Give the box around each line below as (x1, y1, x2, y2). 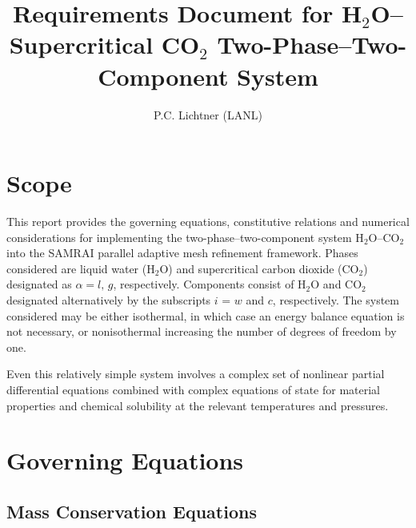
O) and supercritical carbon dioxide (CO (159, 260, 359, 276)
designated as (6, 276, 72, 292)
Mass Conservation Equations (6, 498, 257, 523)
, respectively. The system (272, 292, 399, 308)
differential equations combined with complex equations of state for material (6, 381, 381, 397)
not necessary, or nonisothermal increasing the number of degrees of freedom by (6, 323, 397, 340)
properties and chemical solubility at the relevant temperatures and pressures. (6, 397, 389, 413)
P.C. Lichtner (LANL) (154, 106, 262, 123)
